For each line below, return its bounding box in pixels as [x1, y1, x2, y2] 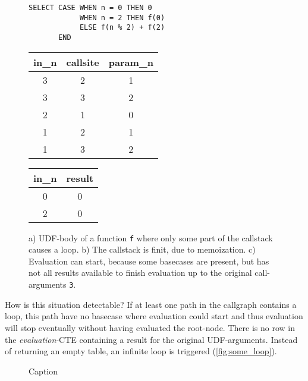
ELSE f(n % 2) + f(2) [79, 23, 165, 32]
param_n [108, 55, 153, 69]
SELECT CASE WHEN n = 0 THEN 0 [29, 4, 152, 12]
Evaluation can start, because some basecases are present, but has [29, 254, 269, 267]
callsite [66, 55, 99, 69]
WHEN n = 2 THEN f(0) [79, 13, 165, 22]
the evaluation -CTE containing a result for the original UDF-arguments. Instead [5, 333, 298, 345]
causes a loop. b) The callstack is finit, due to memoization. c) [29, 243, 256, 256]
